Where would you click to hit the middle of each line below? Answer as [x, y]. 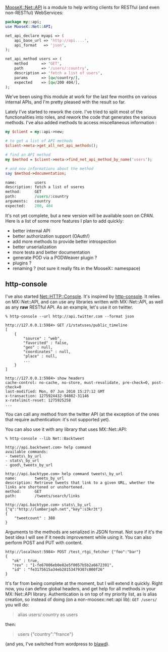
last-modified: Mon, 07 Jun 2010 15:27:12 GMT [55, 391]
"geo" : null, [38, 347]
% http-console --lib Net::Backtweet [45, 438]
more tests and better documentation [51, 252]
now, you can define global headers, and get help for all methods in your [80, 588]
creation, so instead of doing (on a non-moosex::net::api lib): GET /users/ [81, 599]
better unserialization [35, 246]
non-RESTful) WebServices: [34, 13]
